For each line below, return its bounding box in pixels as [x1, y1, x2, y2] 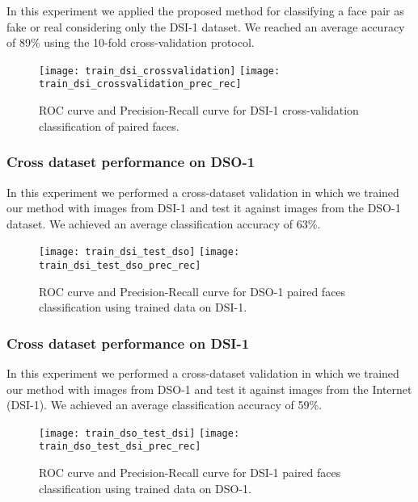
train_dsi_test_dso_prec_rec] [39, 259, 201, 271]
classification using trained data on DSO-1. [39, 479, 251, 496]
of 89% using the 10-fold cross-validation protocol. [6, 34, 255, 51]
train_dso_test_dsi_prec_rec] [39, 441, 201, 453]
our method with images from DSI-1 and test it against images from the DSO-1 [6, 199, 401, 216]
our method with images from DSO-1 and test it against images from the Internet [6, 380, 412, 397]
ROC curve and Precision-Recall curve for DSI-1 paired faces [39, 464, 341, 481]
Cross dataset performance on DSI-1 [6, 333, 250, 353]
